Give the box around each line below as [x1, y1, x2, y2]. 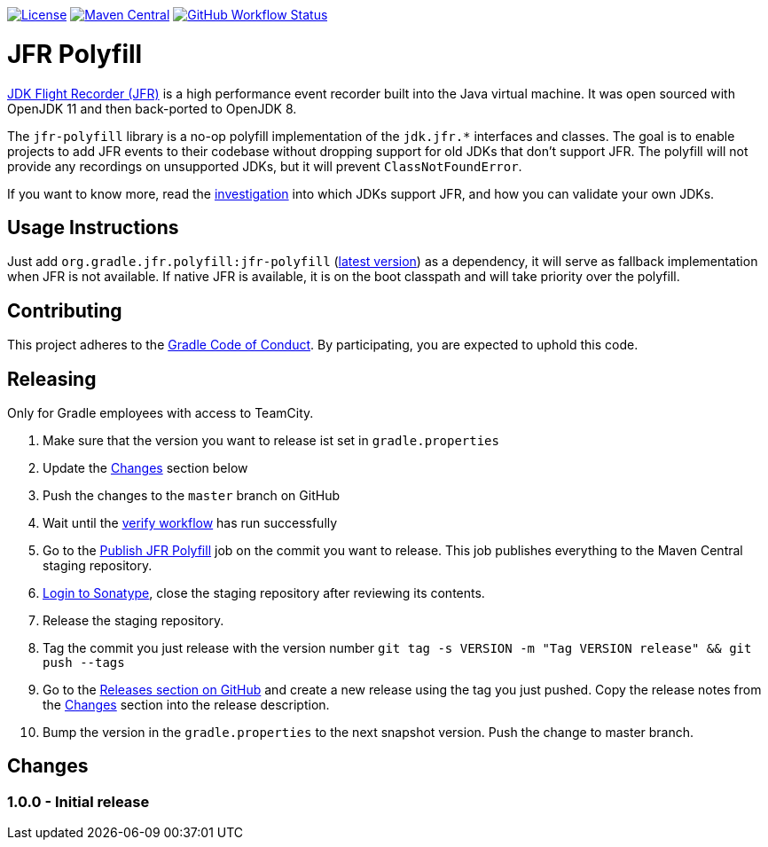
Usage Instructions [7, 216, 179, 239]
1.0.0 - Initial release [7, 792, 150, 811]
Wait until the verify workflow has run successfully [43, 515, 338, 531]
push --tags [43, 655, 125, 671]
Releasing [7, 367, 97, 390]
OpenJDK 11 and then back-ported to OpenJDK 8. [7, 100, 297, 116]
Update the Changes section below [43, 460, 248, 476]
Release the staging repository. [43, 613, 224, 629]
